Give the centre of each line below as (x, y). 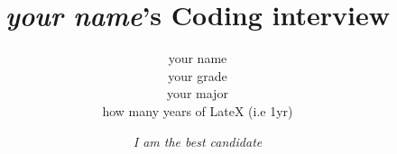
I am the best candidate (198, 141)
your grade (198, 75)
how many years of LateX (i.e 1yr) (198, 110)
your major (198, 93)
